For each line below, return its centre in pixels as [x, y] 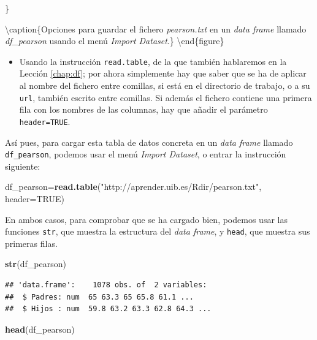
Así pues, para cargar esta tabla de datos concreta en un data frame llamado [149, 142]
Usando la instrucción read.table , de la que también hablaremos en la [153, 61]
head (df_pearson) [40, 329]
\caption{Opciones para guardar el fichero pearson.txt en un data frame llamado [156, 28]
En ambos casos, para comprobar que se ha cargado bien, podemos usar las [146, 219]
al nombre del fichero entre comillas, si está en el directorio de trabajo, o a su [165, 85]
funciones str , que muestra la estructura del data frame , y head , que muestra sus [158, 231]
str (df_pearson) [36, 264]
